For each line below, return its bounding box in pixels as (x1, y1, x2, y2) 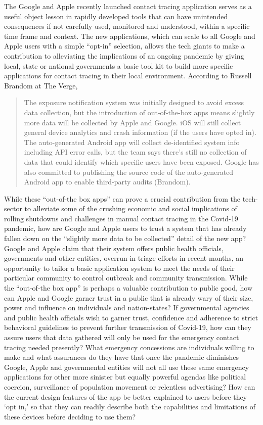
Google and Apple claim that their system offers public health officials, (4, 243, 224, 253)
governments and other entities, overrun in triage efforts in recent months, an (4, 253, 244, 263)
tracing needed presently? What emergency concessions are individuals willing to (4, 342, 254, 352)
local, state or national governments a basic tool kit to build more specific (4, 60, 233, 71)
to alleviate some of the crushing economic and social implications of (24, 203, 237, 214)
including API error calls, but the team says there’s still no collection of (24, 147, 247, 157)
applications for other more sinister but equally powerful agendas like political (4, 371, 246, 382)
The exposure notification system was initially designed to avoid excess (24, 97, 244, 108)
